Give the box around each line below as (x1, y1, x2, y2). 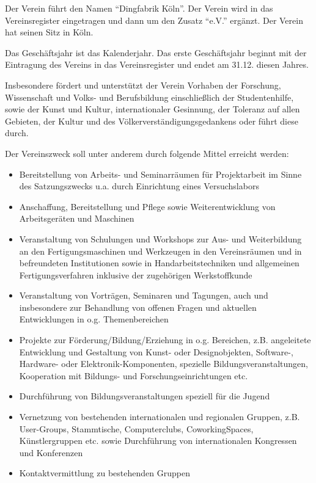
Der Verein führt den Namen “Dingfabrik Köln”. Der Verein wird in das (5, 2, 273, 14)
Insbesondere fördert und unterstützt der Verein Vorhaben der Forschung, (5, 78, 281, 91)
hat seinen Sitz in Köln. (5, 26, 94, 38)
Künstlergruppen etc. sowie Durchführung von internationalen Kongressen (19, 434, 297, 447)
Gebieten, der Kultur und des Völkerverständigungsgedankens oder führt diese (5, 114, 298, 127)
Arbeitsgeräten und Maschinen (19, 212, 134, 225)
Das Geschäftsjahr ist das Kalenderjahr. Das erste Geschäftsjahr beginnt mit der (5, 46, 307, 59)
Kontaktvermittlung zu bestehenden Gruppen (19, 467, 190, 479)
